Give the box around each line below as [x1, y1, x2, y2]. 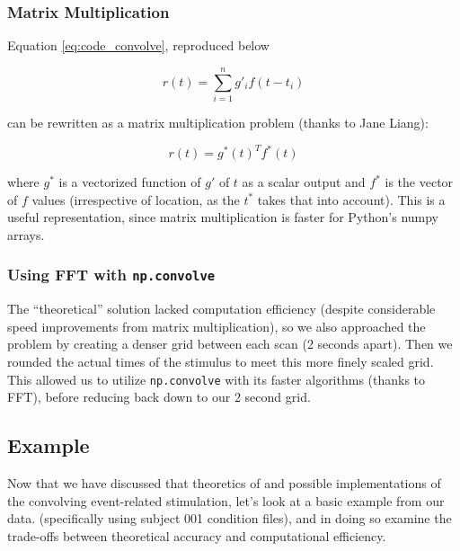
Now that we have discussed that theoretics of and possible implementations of [7, 474, 441, 493]
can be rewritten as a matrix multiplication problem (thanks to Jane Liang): [7, 112, 429, 131]
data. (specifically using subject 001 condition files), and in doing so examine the [7, 509, 452, 528]
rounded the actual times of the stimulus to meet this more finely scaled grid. [7, 351, 434, 370]
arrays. [7, 225, 45, 244]
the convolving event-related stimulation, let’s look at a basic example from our [7, 491, 445, 510]
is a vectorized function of [58, 173, 201, 191]
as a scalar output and [242, 173, 366, 191]
